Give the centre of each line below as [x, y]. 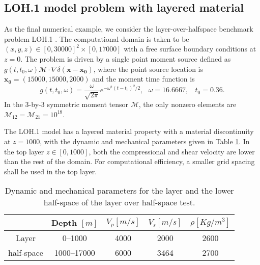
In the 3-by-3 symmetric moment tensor [66, 104]
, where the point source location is [148, 69]
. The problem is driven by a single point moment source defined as [126, 58]
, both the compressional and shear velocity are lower [172, 151]
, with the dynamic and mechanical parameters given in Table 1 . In [145, 141]
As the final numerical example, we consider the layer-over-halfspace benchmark [129, 29]
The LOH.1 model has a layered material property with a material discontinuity [129, 131]
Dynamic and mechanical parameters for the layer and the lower [119, 191]
